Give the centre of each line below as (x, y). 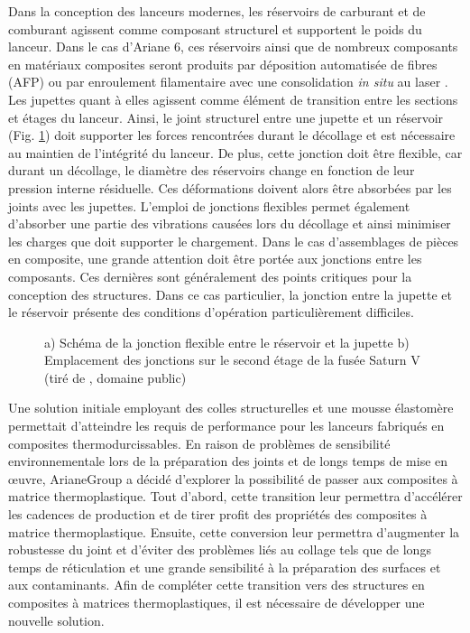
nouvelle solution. (56, 620)
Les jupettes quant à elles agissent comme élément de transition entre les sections (233, 99)
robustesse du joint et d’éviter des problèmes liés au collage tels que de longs (220, 549)
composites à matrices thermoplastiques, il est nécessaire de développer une (217, 602)
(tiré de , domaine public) (115, 377)
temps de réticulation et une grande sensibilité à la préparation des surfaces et (225, 567)
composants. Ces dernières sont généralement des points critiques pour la (210, 276)
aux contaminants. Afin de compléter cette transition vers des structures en (217, 585)
